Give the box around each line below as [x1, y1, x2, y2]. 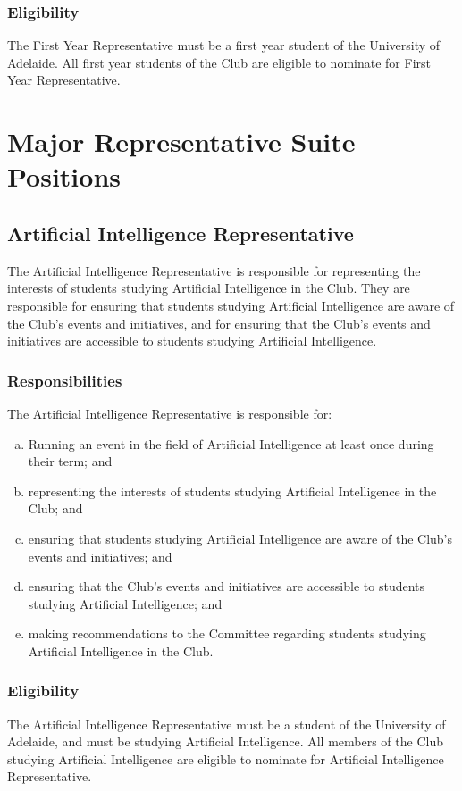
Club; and [28, 499, 83, 518]
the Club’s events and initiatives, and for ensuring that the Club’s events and [7, 313, 431, 332]
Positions [7, 158, 122, 195]
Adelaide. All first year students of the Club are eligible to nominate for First [7, 53, 431, 71]
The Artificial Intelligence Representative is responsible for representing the [7, 261, 421, 279]
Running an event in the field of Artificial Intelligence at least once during [28, 434, 434, 453]
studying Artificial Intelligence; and [28, 594, 223, 612]
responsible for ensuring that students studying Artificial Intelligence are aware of [7, 296, 455, 314]
